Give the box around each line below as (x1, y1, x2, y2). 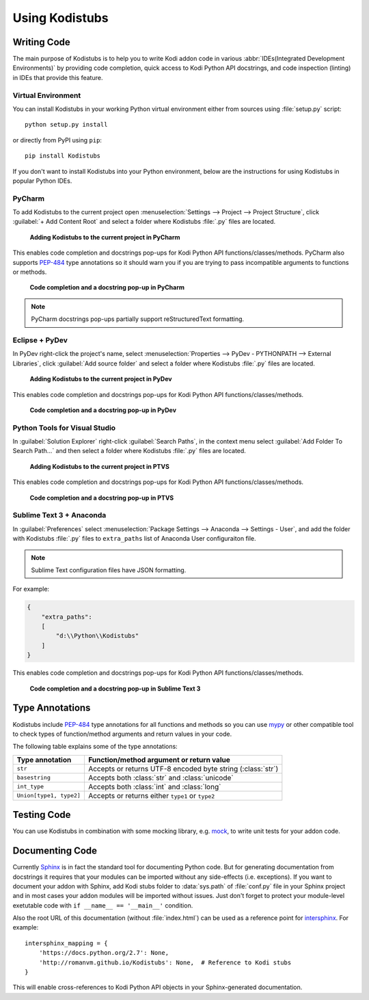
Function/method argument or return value (87, 755, 230, 765)
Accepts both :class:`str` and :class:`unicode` (87, 773, 234, 782)
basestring (16, 774, 51, 782)
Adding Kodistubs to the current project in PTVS (29, 462, 170, 470)
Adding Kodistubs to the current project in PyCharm (29, 233, 180, 241)
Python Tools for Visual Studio (12, 423, 116, 433)
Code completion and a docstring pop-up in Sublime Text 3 (29, 684, 201, 693)
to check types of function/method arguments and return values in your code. (12, 730, 232, 738)
